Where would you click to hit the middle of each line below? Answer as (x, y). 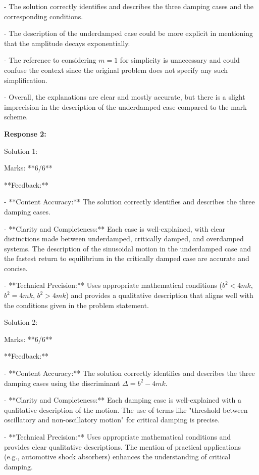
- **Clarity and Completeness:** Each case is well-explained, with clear (115, 228)
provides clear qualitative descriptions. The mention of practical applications (123, 446)
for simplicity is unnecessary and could (180, 60)
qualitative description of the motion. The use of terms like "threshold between (126, 409)
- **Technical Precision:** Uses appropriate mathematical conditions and (118, 437)
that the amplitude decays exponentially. (67, 43)
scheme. (16, 117)
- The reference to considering (50, 60)
